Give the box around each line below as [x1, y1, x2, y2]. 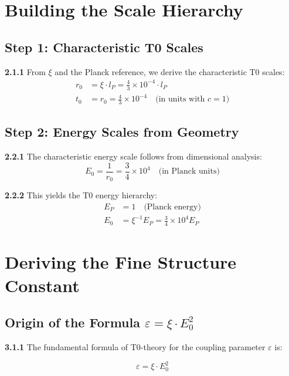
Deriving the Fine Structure [5, 250, 237, 274]
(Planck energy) [144, 202, 201, 211]
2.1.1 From [5, 65, 46, 77]
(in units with [155, 95, 205, 104]
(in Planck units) [158, 167, 220, 176]
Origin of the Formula [5, 313, 140, 331]
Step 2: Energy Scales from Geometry [5, 123, 239, 141]
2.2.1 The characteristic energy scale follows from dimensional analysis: [5, 150, 262, 162]
